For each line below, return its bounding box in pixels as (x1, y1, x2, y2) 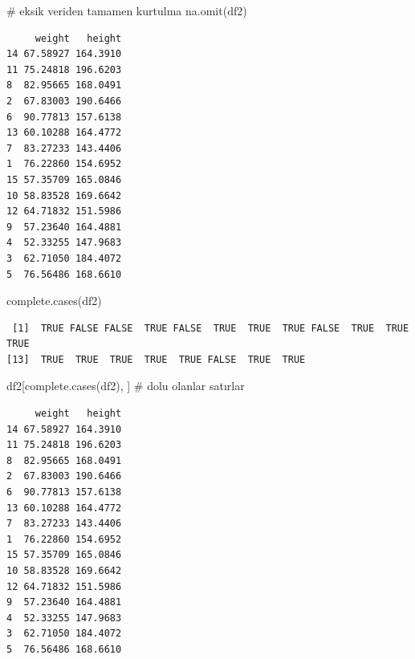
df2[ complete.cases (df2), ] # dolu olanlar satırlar (6, 377, 245, 394)
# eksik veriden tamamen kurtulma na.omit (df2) (6, 2, 247, 18)
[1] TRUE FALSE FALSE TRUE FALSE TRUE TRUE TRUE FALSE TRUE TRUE (12, 322, 409, 334)
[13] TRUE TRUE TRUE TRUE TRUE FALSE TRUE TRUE (6, 353, 306, 365)
